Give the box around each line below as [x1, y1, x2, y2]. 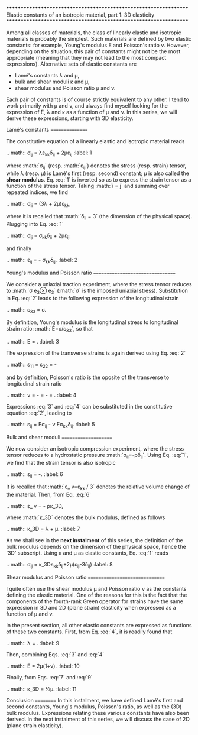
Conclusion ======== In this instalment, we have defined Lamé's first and [6, 697, 183, 704]
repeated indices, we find [6, 189, 68, 196]
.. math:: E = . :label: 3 [6, 338, 59, 345]
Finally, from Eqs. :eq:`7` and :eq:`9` [6, 674, 93, 681]
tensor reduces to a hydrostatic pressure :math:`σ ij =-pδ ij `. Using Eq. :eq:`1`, [6, 451, 189, 460]
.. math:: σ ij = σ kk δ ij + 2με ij [6, 232, 70, 240]
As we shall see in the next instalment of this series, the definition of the [6, 537, 183, 544]
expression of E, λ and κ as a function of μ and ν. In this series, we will [6, 109, 177, 115]
